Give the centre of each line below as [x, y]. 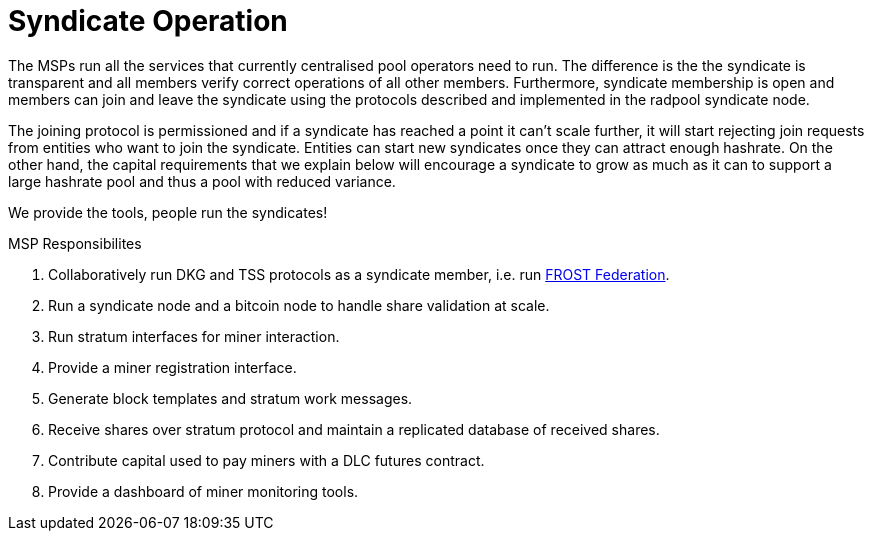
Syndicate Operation [148, 21]
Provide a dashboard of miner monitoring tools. [203, 491]
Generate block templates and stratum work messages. [230, 398]
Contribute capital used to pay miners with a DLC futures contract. [266, 460]
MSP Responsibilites [75, 243]
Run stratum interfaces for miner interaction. [194, 336]
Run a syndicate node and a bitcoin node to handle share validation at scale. [299, 305]
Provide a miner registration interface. [172, 367]
